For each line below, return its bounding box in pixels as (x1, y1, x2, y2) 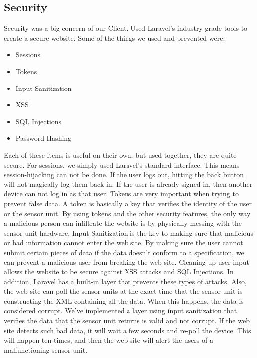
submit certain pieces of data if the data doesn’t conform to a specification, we (4, 247, 244, 257)
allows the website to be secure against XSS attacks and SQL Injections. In (4, 267, 234, 277)
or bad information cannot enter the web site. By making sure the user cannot (4, 237, 243, 248)
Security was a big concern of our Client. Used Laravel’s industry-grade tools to (4, 23, 248, 33)
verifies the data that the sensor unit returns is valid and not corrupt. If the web (4, 315, 250, 326)
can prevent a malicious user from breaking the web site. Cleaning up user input (4, 257, 250, 267)
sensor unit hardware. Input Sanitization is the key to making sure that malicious (4, 227, 253, 238)
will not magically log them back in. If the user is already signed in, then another (4, 179, 253, 189)
